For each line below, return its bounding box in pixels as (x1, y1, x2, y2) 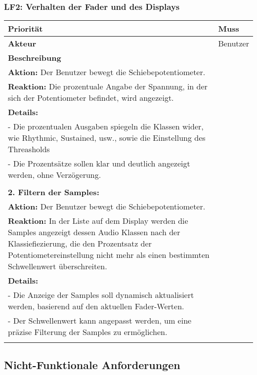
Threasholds (8, 143, 50, 155)
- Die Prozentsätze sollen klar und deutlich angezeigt (8, 158, 190, 169)
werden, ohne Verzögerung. (8, 169, 101, 181)
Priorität (8, 23, 43, 35)
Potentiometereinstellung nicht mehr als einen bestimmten (8, 249, 210, 261)
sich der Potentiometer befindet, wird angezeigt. (8, 92, 174, 104)
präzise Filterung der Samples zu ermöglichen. (8, 326, 168, 338)
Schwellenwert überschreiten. (8, 260, 107, 272)
